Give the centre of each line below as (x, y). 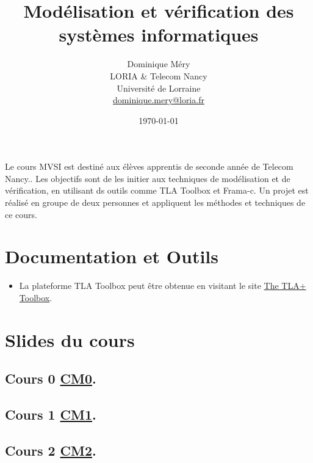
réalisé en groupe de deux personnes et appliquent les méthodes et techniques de (155, 202)
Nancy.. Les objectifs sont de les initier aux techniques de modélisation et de (148, 178)
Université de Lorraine (159, 88)
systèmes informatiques (159, 35)
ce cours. (21, 214)
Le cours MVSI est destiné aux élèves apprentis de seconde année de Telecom (149, 166)
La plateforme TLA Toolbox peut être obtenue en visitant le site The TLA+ (163, 286)
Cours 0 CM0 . (51, 378)
